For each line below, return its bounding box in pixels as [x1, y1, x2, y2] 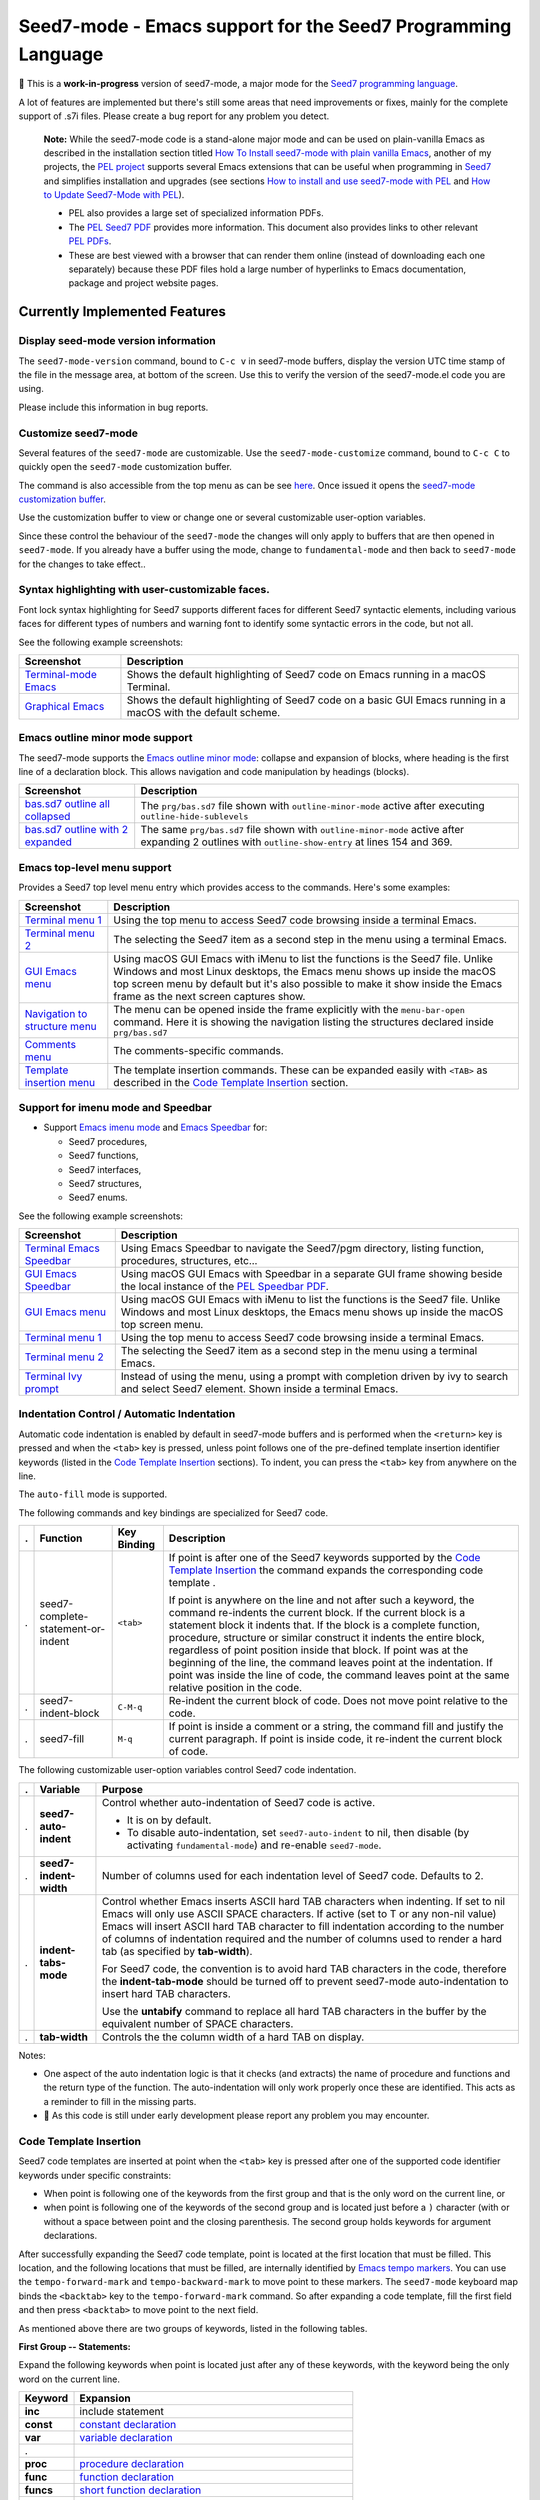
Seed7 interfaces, [68, 1163, 142, 1175]
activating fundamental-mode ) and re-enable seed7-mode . [126, 1838, 382, 1852]
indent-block [39, 1706, 100, 1720]
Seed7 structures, [68, 1177, 142, 1189]
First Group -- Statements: [18, 2340, 131, 2352]
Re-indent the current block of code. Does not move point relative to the [168, 1694, 509, 1708]
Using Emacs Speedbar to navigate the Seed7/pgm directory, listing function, [120, 1241, 485, 1255]
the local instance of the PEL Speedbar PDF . [120, 1280, 329, 1294]
